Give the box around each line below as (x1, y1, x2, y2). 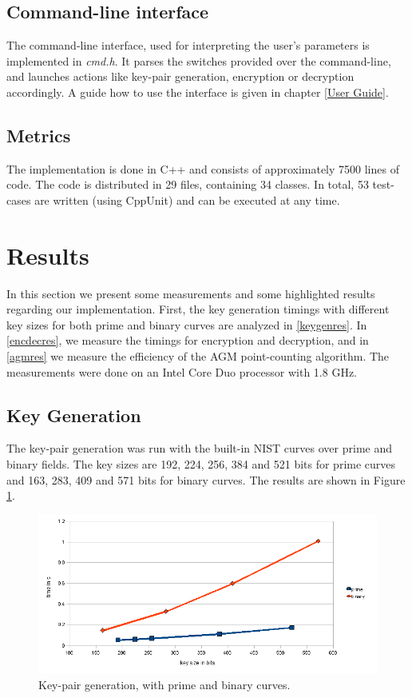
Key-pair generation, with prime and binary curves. (38, 676, 291, 693)
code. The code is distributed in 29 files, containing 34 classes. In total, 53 (6, 176, 369, 193)
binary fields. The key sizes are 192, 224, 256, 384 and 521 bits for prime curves (6, 456, 396, 473)
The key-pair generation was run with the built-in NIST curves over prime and (6, 440, 392, 457)
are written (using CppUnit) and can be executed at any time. (34, 191, 340, 208)
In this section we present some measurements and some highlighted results (6, 285, 375, 301)
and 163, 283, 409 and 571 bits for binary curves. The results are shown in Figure (6, 471, 406, 488)
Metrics (6, 122, 71, 147)
